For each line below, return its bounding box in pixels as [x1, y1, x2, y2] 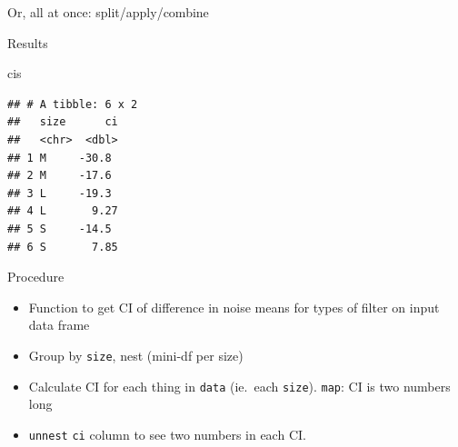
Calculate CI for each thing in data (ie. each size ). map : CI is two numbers [28, 376, 451, 395]
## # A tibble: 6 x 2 [7, 97, 138, 111]
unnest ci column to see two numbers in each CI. [28, 424, 306, 443]
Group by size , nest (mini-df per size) [28, 345, 244, 364]
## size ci [7, 115, 118, 129]
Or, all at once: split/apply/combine [7, 3, 209, 21]
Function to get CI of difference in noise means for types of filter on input [28, 297, 440, 316]
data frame [28, 315, 90, 334]
